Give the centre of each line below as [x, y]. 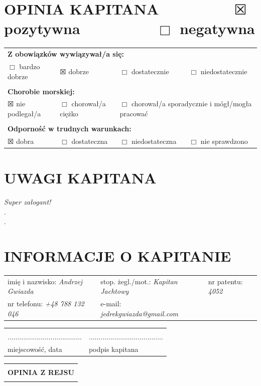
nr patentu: [225, 281]
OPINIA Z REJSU [41, 372]
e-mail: [111, 304]
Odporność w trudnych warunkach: [70, 129]
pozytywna [42, 28]
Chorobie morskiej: [41, 91]
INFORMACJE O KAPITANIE [118, 256]
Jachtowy [115, 291]
